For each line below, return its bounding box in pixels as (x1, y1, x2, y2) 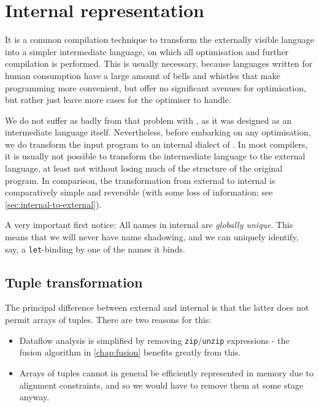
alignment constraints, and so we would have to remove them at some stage (19, 378, 304, 391)
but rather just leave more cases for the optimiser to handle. (5, 93, 231, 106)
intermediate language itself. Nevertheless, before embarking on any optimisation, (5, 126, 311, 139)
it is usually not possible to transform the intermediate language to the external (5, 150, 306, 162)
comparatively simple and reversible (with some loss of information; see (5, 186, 273, 199)
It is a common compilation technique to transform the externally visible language (5, 33, 314, 46)
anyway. (19, 390, 50, 403)
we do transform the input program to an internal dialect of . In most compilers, (5, 137, 308, 150)
